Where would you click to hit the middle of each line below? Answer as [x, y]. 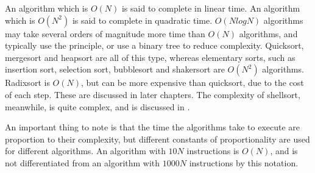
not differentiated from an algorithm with [83, 162]
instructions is [213, 151]
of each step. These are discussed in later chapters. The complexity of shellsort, [153, 94]
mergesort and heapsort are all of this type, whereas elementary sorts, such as [150, 57]
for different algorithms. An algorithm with [85, 151]
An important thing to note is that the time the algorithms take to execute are [153, 127]
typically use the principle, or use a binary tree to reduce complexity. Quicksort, [154, 45]
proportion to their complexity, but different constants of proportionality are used [157, 139]
